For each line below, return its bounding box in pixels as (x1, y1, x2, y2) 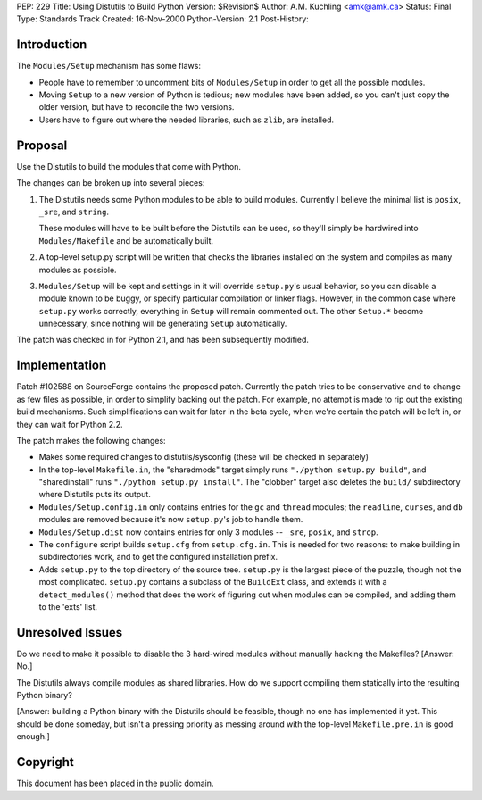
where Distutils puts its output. (38, 489, 151, 500)
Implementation (16, 358, 107, 373)
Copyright (16, 754, 75, 770)
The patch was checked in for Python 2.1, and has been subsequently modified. (16, 335, 310, 346)
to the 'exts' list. (38, 602, 98, 612)
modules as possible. (38, 264, 117, 275)
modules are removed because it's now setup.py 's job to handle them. (38, 514, 303, 525)
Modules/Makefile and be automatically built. (38, 235, 214, 246)
